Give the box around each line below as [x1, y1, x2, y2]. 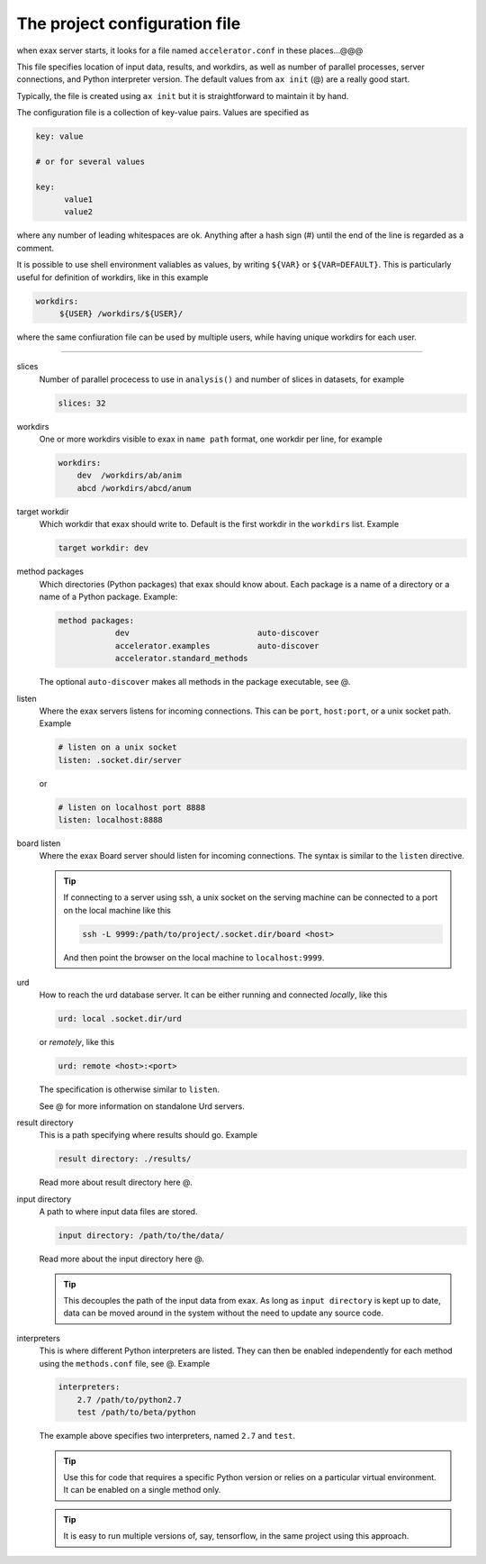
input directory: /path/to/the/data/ [58, 1231, 225, 1241]
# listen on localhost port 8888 [58, 802, 206, 813]
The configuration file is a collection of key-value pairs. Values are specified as [16, 107, 310, 118]
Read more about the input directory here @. [39, 1253, 204, 1265]
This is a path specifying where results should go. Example [39, 1130, 258, 1141]
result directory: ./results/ [58, 1154, 192, 1164]
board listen [16, 838, 61, 849]
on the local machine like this [63, 905, 171, 915]
